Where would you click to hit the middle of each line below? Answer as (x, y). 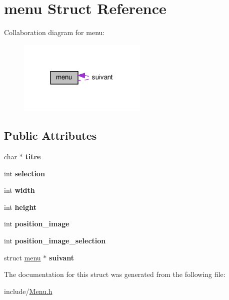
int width (19, 190)
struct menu (22, 257)
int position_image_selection (55, 241)
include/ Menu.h (28, 291)
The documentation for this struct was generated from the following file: (115, 274)
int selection (24, 173)
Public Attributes (50, 135)
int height (20, 207)
